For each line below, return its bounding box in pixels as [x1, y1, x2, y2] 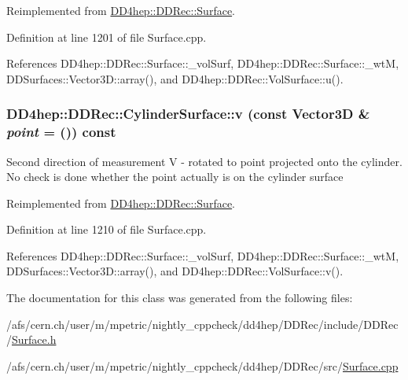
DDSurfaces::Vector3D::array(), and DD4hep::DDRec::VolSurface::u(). [6, 70, 344, 87]
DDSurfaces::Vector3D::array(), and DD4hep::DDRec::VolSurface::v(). [6, 263, 344, 279]
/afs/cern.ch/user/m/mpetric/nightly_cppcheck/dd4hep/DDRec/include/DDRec [6, 315, 399, 332]
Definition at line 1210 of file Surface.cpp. [6, 221, 207, 238]
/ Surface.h [6, 331, 57, 348]
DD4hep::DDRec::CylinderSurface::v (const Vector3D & [6, 104, 370, 124]
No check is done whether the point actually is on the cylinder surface [6, 168, 344, 185]
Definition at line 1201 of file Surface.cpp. [6, 28, 207, 45]
